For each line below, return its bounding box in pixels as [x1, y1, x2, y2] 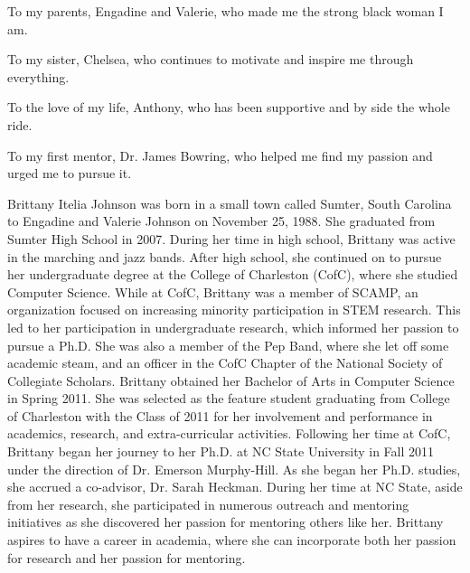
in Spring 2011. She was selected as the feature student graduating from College [7, 389, 450, 408]
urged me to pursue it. [7, 164, 132, 183]
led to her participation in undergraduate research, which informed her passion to [7, 317, 459, 336]
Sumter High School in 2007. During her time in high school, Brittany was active [7, 229, 456, 248]
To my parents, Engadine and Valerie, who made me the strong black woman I [7, 2, 444, 20]
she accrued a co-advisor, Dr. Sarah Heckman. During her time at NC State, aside [7, 477, 463, 496]
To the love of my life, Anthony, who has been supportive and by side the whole [7, 98, 450, 117]
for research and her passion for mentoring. [7, 548, 246, 567]
